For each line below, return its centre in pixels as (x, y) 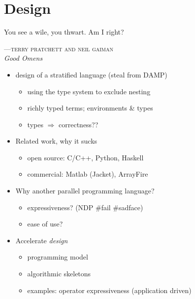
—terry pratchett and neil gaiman (59, 48)
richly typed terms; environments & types (90, 108)
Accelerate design (42, 240)
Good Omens (23, 58)
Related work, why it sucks (56, 141)
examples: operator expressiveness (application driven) (109, 290)
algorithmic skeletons (59, 274)
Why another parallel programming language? (85, 191)
